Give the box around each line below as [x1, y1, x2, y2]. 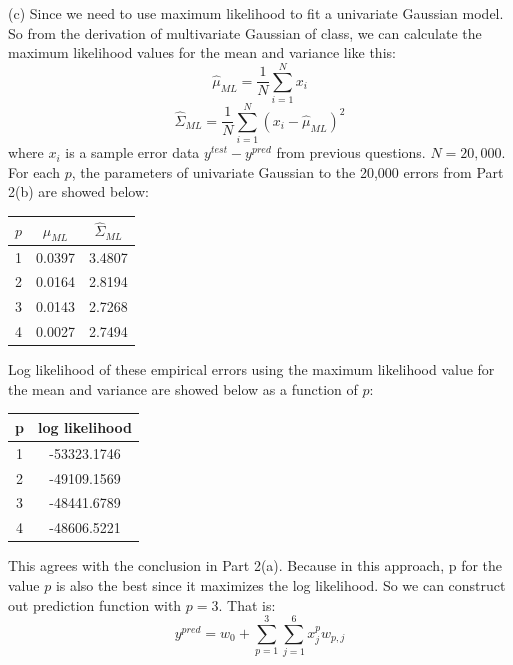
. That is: [218, 594, 276, 615]
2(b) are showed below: [8, 181, 149, 202]
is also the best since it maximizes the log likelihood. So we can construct [55, 574, 506, 595]
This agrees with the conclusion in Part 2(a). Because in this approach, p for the [8, 555, 503, 576]
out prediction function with [8, 594, 182, 615]
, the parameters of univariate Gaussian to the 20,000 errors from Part [71, 161, 504, 182]
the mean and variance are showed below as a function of [8, 378, 358, 399]
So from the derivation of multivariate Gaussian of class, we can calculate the [8, 22, 482, 43]
